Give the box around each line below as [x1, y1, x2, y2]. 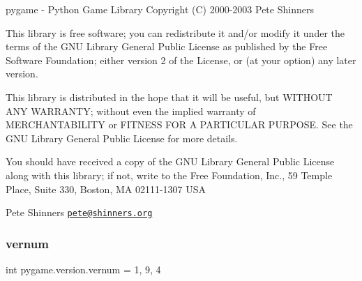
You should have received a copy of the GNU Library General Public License [6, 154, 335, 169]
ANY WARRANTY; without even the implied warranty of [6, 103, 256, 118]
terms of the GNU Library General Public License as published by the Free [6, 39, 328, 54]
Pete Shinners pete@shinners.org [6, 205, 153, 220]
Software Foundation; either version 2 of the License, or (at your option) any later [6, 52, 356, 67]
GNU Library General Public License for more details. [6, 130, 238, 145]
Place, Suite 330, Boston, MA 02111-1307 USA [6, 181, 206, 196]
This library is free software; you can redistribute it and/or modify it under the [6, 25, 345, 40]
